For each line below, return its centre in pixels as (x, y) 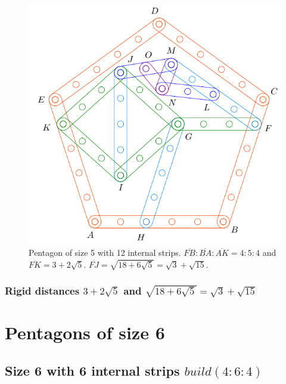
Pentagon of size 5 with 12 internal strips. (105, 252)
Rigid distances (42, 291)
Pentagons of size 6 (85, 332)
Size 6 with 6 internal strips (92, 370)
